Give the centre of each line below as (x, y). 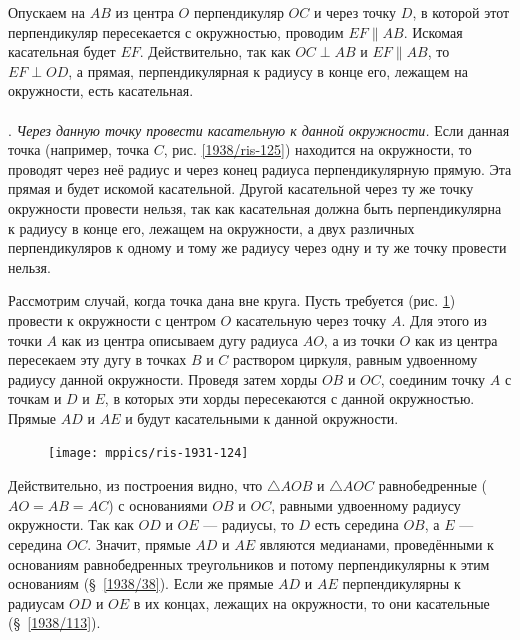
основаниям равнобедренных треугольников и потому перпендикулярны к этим (249, 563)
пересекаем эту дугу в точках (97, 359)
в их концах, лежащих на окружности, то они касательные (311, 602)
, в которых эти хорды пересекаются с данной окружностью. (289, 398)
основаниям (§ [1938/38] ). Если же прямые (141, 583)
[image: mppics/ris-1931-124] (148, 453)
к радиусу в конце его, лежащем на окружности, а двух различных (211, 227)
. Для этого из (444, 319)
